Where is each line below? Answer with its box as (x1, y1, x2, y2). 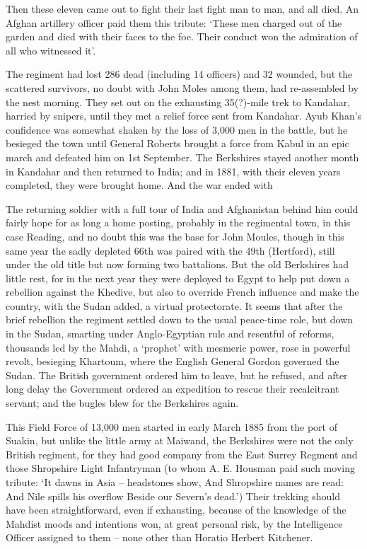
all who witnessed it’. (6, 42, 96, 57)
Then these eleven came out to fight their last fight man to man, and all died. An (6, 1, 359, 16)
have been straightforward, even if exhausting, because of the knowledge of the (6, 502, 346, 517)
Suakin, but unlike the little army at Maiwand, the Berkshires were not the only (6, 433, 354, 448)
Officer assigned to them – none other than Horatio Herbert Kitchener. (6, 530, 313, 545)
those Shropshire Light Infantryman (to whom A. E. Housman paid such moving (6, 461, 355, 475)
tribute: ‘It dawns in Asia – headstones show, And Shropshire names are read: (6, 475, 344, 489)
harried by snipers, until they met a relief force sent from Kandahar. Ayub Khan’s (6, 108, 362, 123)
